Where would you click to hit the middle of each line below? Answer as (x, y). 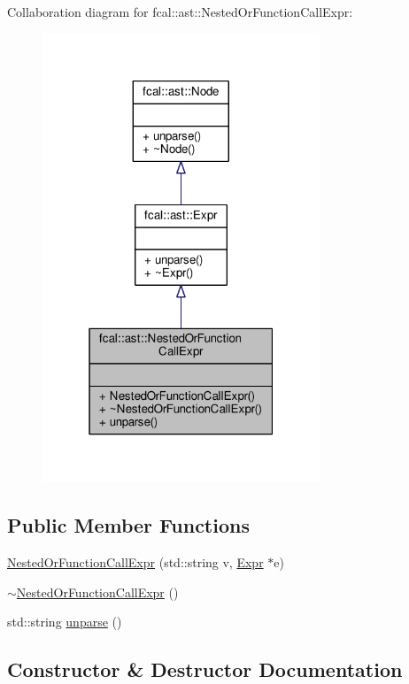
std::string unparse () (65, 622)
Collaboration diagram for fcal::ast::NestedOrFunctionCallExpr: (180, 12)
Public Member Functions (128, 525)
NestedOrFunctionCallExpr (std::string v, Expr (135, 562)
